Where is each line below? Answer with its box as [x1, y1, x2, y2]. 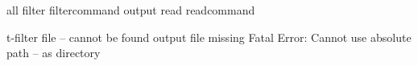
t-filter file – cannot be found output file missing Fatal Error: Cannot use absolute [6, 28, 412, 45]
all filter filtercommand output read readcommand [6, 2, 255, 18]
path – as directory [6, 44, 101, 61]
